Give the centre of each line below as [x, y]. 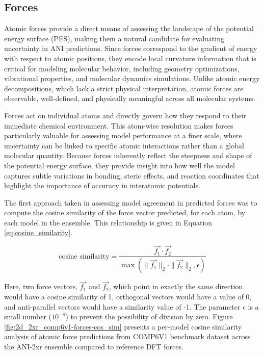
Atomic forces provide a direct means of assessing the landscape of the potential [129, 28]
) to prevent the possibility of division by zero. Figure [149, 316]
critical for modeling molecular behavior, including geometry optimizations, [122, 68]
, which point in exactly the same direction [176, 286]
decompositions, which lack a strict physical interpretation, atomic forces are [124, 88]
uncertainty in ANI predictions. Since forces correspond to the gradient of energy [131, 48]
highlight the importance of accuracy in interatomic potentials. [102, 185]
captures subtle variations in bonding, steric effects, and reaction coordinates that [132, 175]
